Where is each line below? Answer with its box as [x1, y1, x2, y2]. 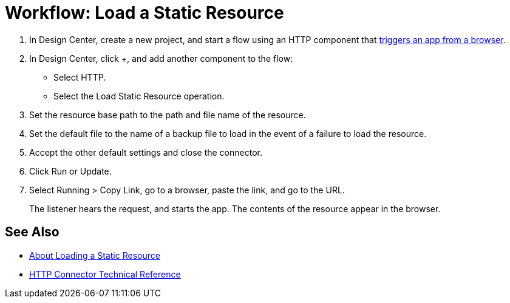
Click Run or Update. [29, 165, 112, 176]
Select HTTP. [53, 72, 106, 82]
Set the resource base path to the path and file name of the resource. [29, 109, 306, 120]
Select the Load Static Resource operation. [53, 90, 225, 101]
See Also [5, 224, 59, 240]
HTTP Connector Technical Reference [29, 268, 181, 279]
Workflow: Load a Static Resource [5, 2, 284, 23]
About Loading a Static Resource [29, 250, 160, 261]
